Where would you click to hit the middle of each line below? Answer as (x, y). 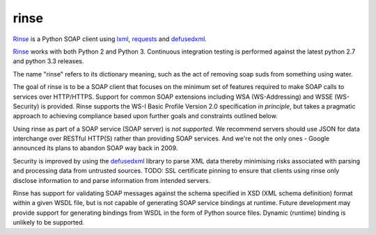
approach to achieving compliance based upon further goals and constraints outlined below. (145, 116)
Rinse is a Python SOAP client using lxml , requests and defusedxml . (110, 39)
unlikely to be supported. (49, 222)
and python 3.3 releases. (48, 61)
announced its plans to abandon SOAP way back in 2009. (95, 148)
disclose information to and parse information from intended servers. (112, 180)
